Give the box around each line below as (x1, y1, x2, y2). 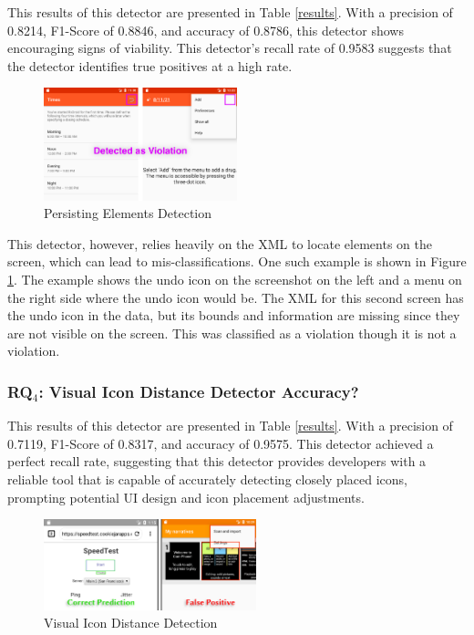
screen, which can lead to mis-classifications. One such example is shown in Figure (7, 252, 467, 271)
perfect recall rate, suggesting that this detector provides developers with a (7, 452, 427, 471)
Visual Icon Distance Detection (44, 613, 218, 632)
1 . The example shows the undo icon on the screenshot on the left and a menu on (7, 270, 462, 289)
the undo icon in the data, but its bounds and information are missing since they (7, 306, 460, 325)
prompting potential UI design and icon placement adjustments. (7, 487, 365, 506)
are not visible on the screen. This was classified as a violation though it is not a (7, 323, 457, 342)
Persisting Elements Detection (44, 203, 212, 223)
